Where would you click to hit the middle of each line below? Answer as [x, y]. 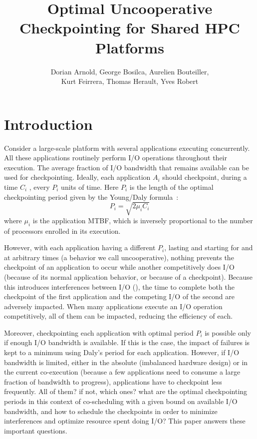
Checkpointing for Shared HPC [130, 28]
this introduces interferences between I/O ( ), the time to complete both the [119, 286]
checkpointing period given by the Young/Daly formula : [91, 197]
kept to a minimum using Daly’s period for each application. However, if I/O [122, 352]
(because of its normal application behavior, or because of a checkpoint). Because [128, 276]
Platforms [130, 47]
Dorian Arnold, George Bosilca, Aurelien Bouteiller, [130, 71]
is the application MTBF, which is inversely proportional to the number [143, 220]
